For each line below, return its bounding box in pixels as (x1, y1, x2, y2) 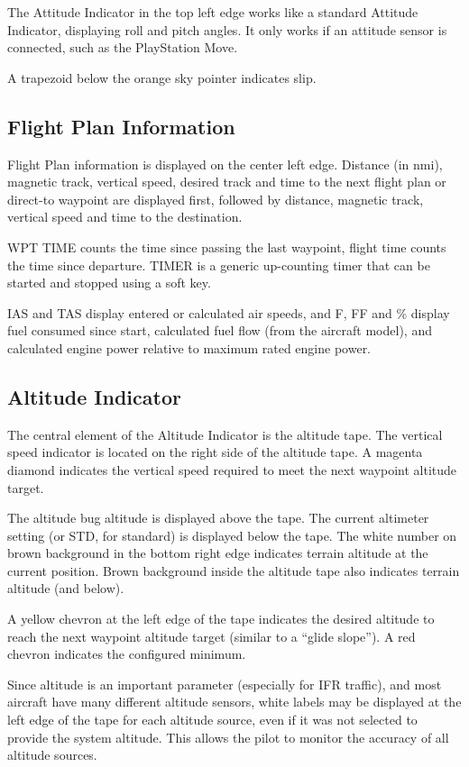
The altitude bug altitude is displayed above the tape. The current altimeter (7, 508, 429, 527)
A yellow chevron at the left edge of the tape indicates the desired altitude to (7, 609, 435, 628)
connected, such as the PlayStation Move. (7, 38, 238, 57)
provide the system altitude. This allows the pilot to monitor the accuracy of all (7, 727, 449, 746)
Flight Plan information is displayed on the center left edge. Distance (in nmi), (7, 154, 443, 173)
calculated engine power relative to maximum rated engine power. (7, 338, 372, 357)
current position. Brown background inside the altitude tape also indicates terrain (7, 561, 460, 580)
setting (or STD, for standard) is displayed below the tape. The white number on (7, 525, 457, 544)
